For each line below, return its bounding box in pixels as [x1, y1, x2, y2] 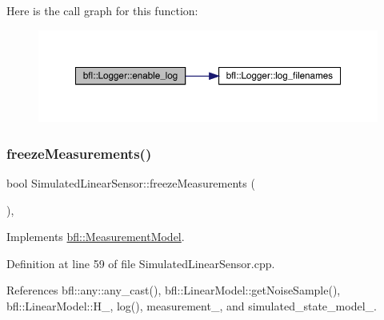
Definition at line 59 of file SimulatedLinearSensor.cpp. [6, 255, 275, 271]
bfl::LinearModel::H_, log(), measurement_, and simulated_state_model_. [6, 298, 377, 314]
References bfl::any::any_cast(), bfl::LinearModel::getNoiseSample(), [6, 282, 341, 298]
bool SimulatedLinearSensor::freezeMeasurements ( [6, 175, 255, 192]
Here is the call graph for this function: [6, 2, 198, 18]
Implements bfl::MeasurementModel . [6, 228, 185, 245]
